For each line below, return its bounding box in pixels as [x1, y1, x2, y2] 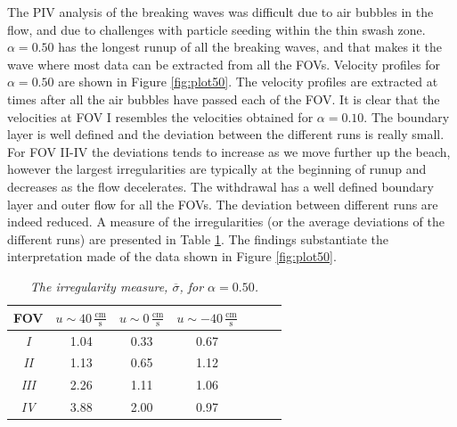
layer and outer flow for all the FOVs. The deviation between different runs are [7, 194, 438, 213]
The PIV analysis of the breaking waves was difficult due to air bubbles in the [7, 3, 434, 21]
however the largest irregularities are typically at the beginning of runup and [7, 160, 427, 178]
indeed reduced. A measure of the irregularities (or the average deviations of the [7, 212, 445, 231]
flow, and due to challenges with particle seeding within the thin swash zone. [7, 20, 426, 38]
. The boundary [363, 107, 450, 126]
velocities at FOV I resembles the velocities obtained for [7, 107, 314, 126]
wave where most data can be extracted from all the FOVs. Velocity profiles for [7, 54, 440, 73]
